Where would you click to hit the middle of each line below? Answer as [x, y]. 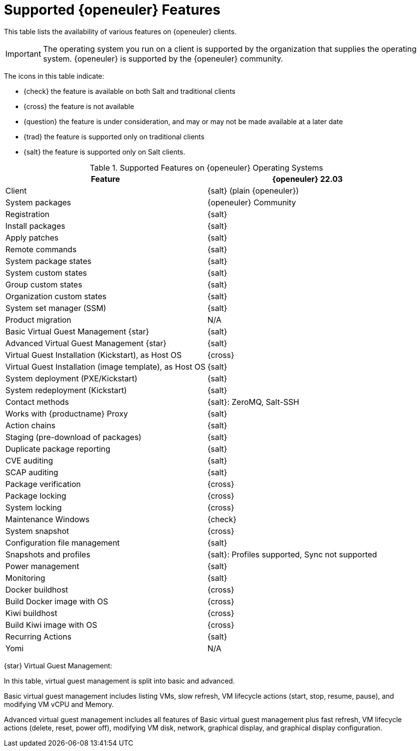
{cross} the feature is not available [79, 106]
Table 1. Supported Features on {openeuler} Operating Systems [207, 167]
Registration [27, 214]
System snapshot [37, 531]
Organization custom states [56, 296]
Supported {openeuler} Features [112, 10]
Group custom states [44, 284]
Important [23, 54]
